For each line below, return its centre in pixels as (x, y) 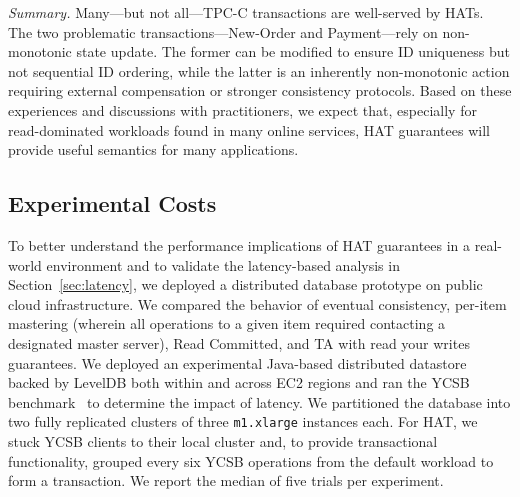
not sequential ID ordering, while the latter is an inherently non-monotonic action (259, 70)
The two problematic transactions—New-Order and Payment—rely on (223, 31)
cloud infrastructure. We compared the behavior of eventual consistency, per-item (257, 303)
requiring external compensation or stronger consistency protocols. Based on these (260, 90)
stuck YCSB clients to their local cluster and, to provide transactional (223, 440)
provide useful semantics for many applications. (153, 149)
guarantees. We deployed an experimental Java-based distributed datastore (237, 362)
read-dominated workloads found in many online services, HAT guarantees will (249, 129)
